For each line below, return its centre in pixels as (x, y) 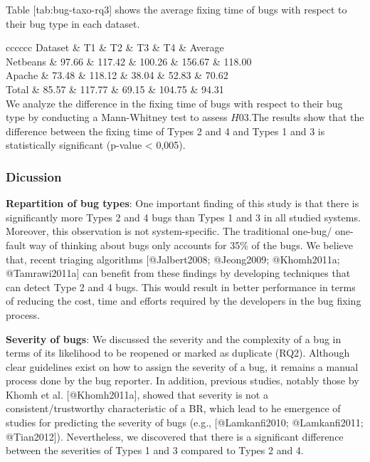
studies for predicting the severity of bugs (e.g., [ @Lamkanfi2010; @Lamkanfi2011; (185, 422)
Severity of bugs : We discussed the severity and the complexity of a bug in (174, 338)
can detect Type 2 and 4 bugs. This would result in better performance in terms (181, 287)
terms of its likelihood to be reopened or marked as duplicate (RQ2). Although (178, 353)
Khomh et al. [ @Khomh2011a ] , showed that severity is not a (137, 394)
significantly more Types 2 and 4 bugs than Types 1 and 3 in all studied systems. (183, 217)
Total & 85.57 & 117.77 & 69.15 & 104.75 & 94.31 (115, 89)
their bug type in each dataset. (73, 23)
